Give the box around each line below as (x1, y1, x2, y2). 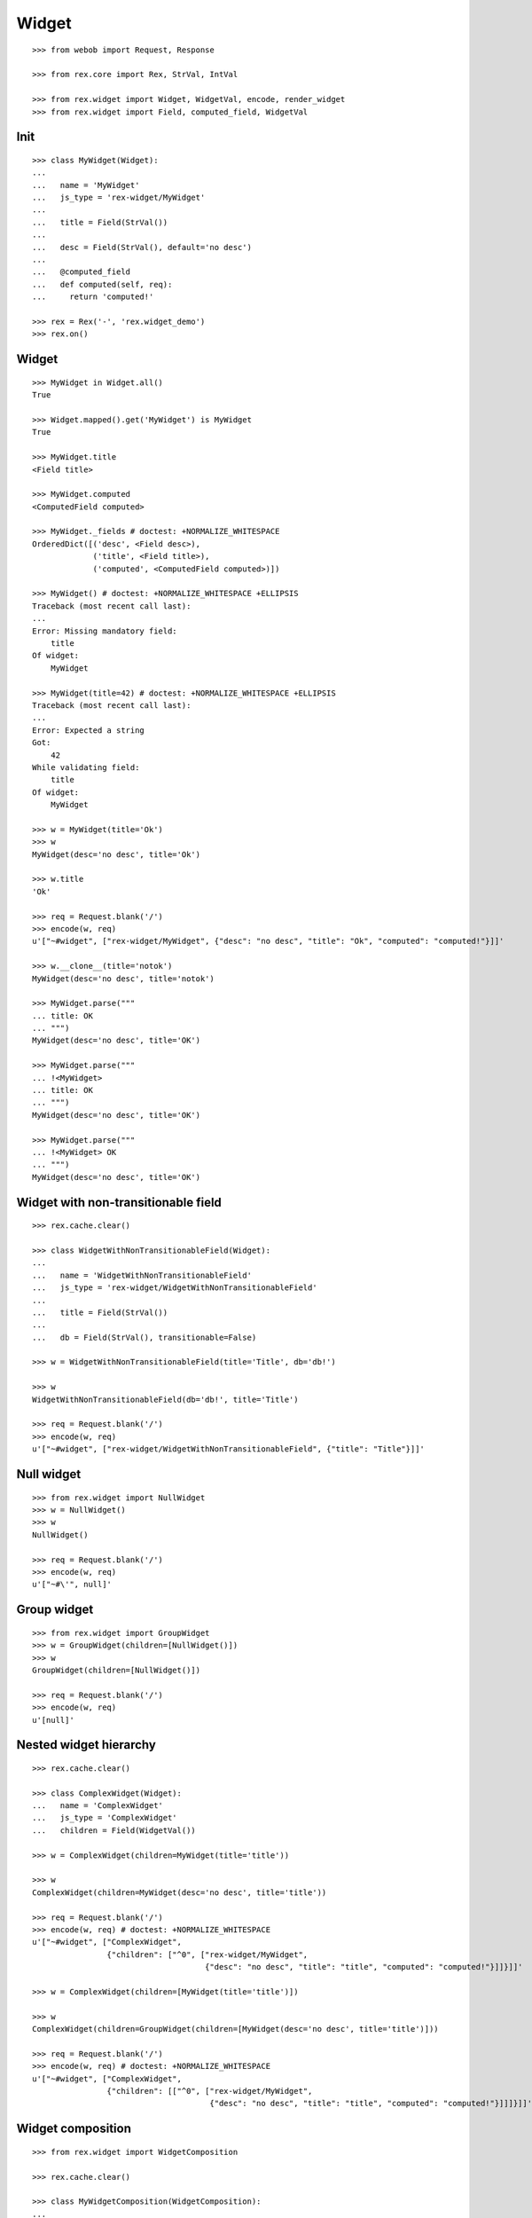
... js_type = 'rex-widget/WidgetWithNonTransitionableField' (32, 1283, 318, 1293)
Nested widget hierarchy (16, 1737, 157, 1752)
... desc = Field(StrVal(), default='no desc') (32, 242, 253, 252)
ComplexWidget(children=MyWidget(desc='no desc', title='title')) (32, 1887, 327, 1898)
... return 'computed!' (32, 292, 154, 302)
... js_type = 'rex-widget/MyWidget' (32, 193, 206, 203)
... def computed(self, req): (32, 279, 173, 289)
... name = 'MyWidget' (32, 180, 140, 190)
